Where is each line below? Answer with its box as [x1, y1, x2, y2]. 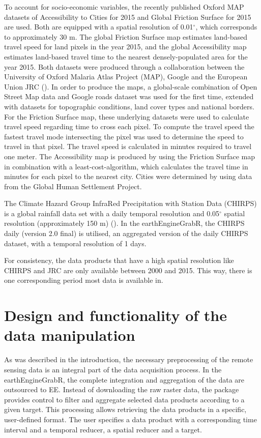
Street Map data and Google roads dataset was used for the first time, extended [4, 91, 254, 102]
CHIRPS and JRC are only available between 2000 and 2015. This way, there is [4, 265, 252, 275]
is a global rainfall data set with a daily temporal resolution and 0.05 [4, 208, 220, 218]
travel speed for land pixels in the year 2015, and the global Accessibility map [4, 41, 247, 52]
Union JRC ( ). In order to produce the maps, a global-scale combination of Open [4, 81, 257, 92]
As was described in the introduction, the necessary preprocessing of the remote [4, 354, 253, 365]
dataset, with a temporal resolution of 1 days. [4, 238, 147, 248]
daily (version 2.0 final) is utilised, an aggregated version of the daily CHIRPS [4, 228, 248, 239]
